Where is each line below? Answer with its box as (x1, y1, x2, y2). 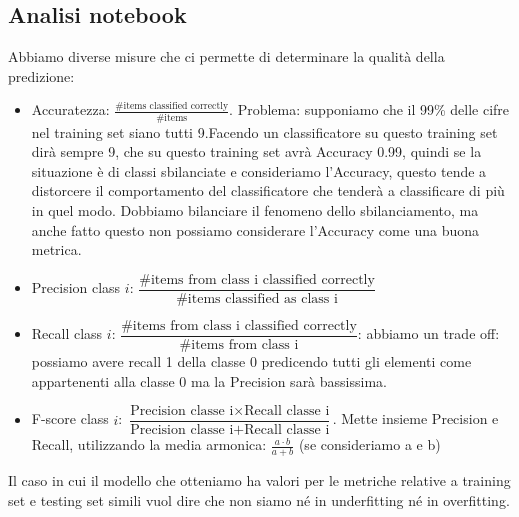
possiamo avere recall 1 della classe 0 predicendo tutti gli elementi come (31, 350, 472, 371)
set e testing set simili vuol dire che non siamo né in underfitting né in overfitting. (8, 489, 510, 510)
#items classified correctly (115, 101, 229, 112)
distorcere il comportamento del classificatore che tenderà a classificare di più (31, 180, 505, 201)
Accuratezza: (31, 99, 110, 120)
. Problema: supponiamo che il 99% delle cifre (229, 99, 510, 120)
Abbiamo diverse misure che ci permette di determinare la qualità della (8, 46, 445, 67)
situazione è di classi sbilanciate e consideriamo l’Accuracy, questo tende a (31, 160, 487, 181)
